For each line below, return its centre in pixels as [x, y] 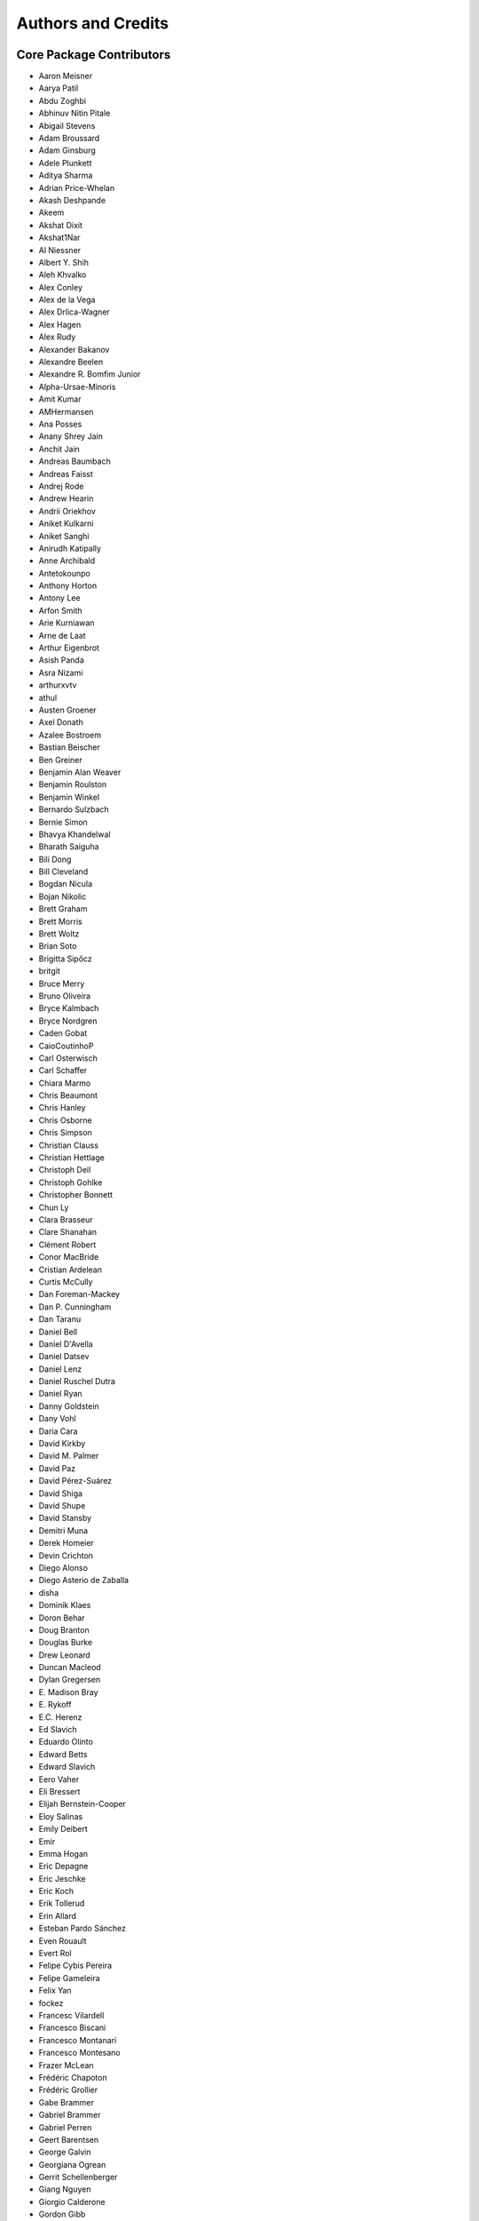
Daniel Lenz [60, 1369]
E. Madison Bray [68, 1692]
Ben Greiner [61, 760]
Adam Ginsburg [67, 150]
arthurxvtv [58, 685]
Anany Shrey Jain [71, 436]
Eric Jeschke [62, 1878]
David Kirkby [62, 1444]
